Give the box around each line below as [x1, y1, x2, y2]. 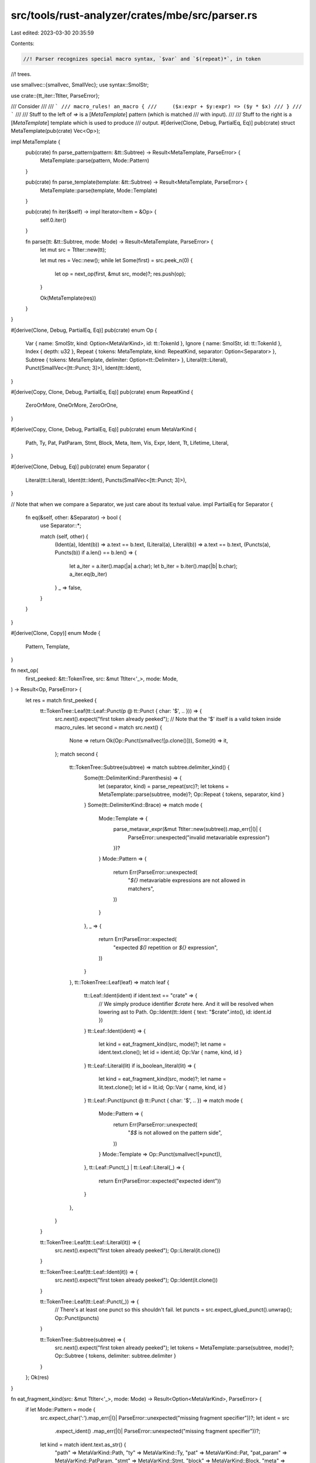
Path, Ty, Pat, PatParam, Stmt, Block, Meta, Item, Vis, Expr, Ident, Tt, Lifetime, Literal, [25, 439, 229, 446]
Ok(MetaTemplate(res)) [40, 294, 97, 301]
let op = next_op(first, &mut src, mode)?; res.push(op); [54, 270, 186, 277]
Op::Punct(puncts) [54, 1314, 99, 1321]
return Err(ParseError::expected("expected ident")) [98, 1177, 222, 1184]
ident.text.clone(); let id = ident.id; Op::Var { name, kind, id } [98, 1049, 242, 1056]
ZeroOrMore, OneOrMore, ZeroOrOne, [25, 401, 118, 409]
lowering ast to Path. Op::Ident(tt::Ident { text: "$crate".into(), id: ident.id [98, 1008, 272, 1015]
